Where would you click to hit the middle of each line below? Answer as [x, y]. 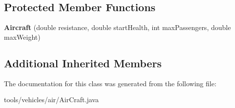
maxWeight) [22, 37]
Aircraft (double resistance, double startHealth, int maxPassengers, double [117, 27]
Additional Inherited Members [83, 63]
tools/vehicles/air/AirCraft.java [51, 100]
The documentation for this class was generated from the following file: [110, 83]
